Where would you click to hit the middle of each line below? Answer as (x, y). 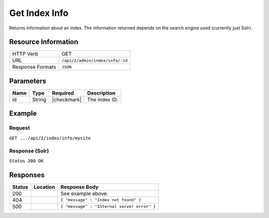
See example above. (84, 193)
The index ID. (103, 100)
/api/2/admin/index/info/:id (95, 60)
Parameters (28, 81)
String (39, 100)
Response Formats (34, 67)
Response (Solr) (29, 151)
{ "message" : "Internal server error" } (108, 207)
